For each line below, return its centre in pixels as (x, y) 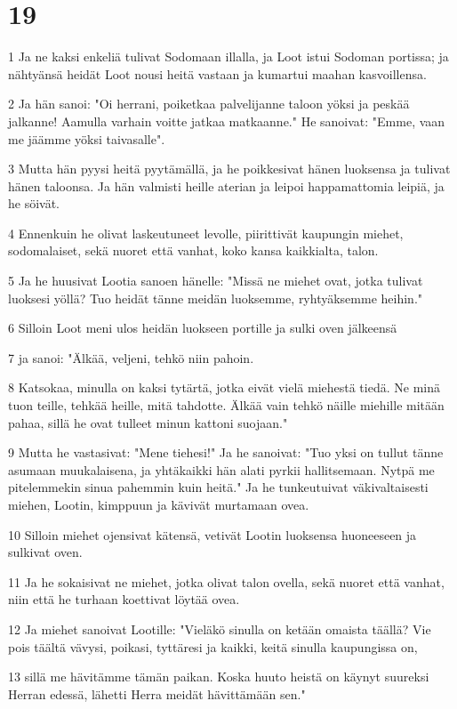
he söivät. (34, 203)
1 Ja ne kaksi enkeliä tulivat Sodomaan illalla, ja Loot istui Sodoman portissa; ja (228, 56)
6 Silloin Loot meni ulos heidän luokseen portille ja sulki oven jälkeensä (203, 328)
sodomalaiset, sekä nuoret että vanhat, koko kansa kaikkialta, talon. (193, 250)
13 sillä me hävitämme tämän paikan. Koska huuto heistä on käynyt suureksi (219, 677)
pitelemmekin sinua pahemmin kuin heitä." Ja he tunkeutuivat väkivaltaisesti (218, 487)
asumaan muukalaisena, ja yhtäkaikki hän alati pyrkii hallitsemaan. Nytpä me (221, 469)
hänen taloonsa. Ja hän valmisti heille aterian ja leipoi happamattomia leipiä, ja (226, 185)
